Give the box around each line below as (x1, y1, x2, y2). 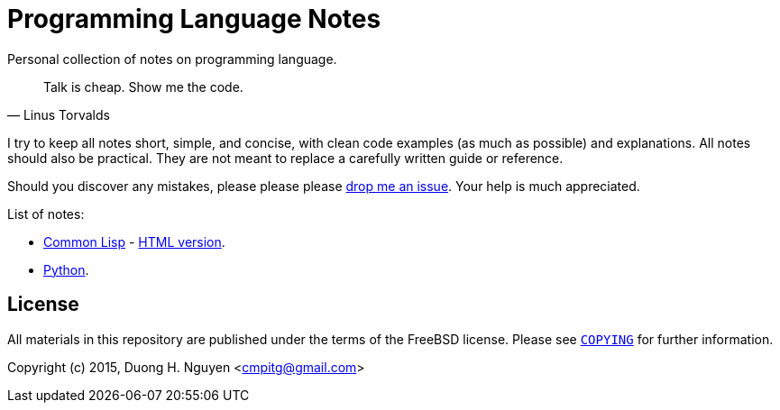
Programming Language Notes (7, 4, 381, 34)
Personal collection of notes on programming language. (7, 50, 337, 67)
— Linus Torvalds (7, 106, 110, 123)
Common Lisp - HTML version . (43, 233, 225, 250)
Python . (43, 261, 89, 278)
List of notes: (7, 205, 85, 222)
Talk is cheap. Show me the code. (43, 78, 243, 95)
